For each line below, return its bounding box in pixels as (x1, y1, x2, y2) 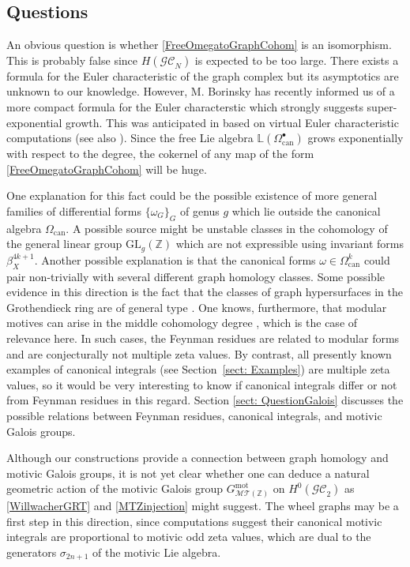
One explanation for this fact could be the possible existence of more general (6, 187, 378, 204)
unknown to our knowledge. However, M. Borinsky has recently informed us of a (6, 83, 395, 100)
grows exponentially (307, 130, 404, 146)
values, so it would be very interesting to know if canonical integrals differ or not (6, 376, 397, 392)
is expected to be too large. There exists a (194, 51, 399, 68)
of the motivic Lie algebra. (92, 543, 221, 560)
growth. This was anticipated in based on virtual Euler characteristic (66, 114, 399, 130)
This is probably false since (6, 51, 138, 68)
